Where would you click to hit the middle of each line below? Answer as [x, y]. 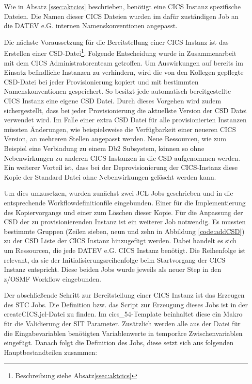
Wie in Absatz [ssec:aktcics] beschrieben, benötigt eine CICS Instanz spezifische [122, 6]
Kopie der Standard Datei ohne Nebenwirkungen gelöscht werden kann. [110, 176]
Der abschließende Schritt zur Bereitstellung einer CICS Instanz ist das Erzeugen [124, 295]
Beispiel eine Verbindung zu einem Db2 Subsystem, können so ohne [104, 148]
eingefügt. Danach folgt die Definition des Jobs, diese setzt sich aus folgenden [119, 342]
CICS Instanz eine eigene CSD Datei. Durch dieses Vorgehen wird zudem [113, 100]
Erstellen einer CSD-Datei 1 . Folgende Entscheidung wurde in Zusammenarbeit [120, 52]
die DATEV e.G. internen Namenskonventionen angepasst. [91, 25]
